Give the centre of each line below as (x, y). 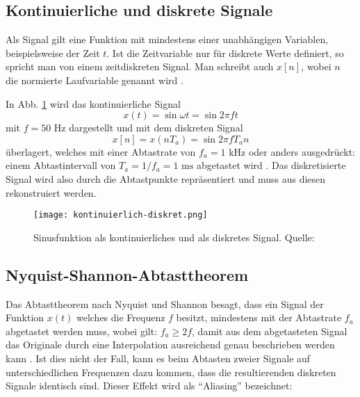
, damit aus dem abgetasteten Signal (270, 331)
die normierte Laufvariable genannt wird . (95, 80)
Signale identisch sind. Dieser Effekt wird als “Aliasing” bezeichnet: (149, 386)
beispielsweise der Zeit (53, 52)
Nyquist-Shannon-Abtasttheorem (127, 274)
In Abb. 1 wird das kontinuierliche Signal (93, 103)
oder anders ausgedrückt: (302, 151)
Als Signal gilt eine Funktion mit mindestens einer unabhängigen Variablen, (167, 39)
